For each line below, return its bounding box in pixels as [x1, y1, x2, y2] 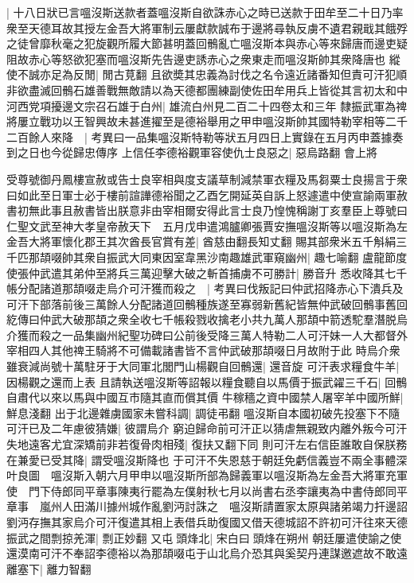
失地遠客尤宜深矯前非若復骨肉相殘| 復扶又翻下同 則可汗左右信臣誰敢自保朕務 [6, 436, 408, 453]
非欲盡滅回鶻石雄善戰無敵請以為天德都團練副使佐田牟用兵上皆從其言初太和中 [6, 81, 408, 98]
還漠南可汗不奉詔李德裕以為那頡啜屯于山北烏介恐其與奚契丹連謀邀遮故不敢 [6, 545, 396, 562]
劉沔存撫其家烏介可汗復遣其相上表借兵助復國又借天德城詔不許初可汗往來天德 [6, 514, 408, 530]
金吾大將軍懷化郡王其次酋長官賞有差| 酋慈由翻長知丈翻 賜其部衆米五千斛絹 [6, 233, 396, 250]
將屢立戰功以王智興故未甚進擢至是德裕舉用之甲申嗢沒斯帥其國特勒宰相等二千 [6, 113, 408, 130]
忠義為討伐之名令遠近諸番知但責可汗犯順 [195, 66, 408, 83]
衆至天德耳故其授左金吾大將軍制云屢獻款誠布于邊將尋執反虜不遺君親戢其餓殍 [6, 19, 408, 36]
